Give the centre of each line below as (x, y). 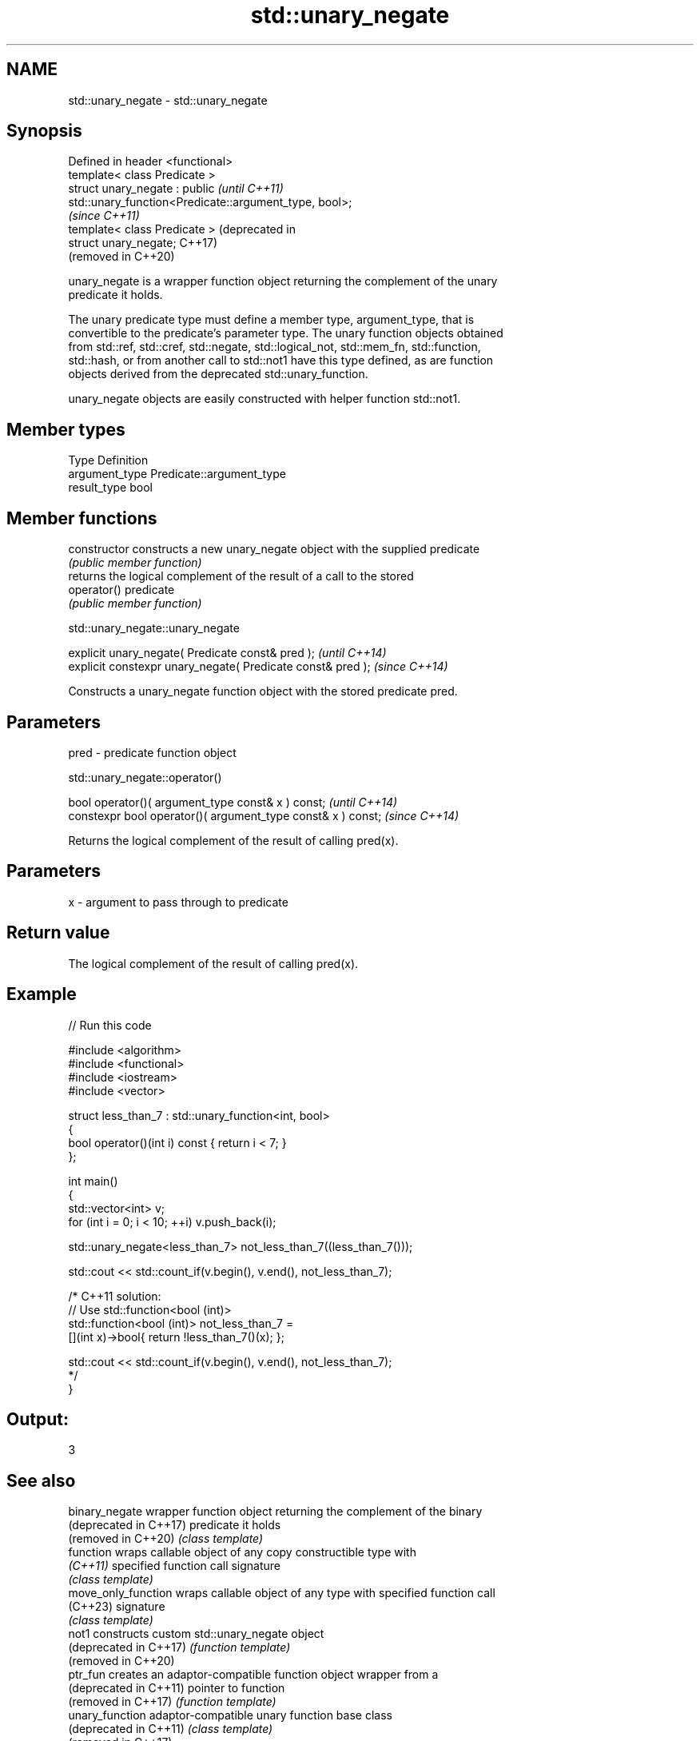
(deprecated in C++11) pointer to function (177, 1688)
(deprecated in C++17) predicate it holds (175, 1525)
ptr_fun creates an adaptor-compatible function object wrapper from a (253, 1675)
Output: (38, 1419)
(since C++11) (104, 216)
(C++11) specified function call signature (175, 1566)
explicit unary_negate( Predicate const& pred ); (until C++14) (227, 653)
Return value (58, 933)
